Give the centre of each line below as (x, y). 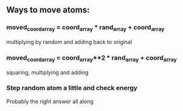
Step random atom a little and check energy (72, 88)
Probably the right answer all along (50, 101)
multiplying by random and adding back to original (69, 41)
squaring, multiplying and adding (47, 72)
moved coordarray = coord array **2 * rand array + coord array (92, 58)
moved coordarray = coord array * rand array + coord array (85, 28)
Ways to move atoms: (48, 10)
